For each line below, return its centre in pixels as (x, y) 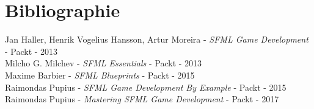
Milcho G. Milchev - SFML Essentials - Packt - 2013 (104, 63)
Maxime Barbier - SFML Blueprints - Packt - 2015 (100, 75)
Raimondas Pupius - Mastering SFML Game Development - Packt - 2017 (142, 99)
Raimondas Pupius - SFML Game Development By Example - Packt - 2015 (146, 87)
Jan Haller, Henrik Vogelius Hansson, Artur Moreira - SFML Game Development (157, 39)
